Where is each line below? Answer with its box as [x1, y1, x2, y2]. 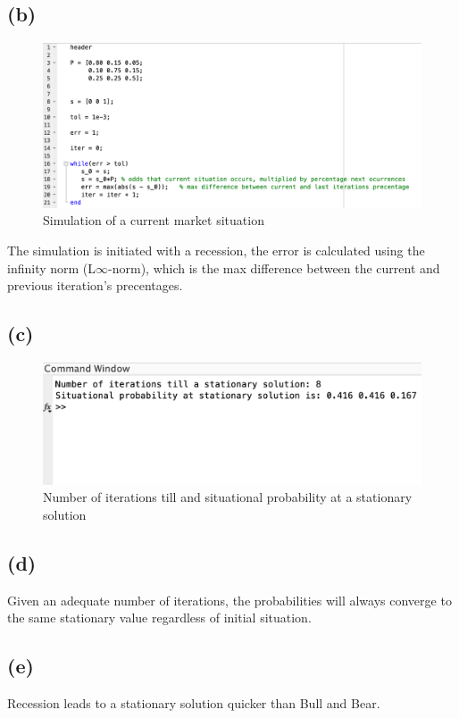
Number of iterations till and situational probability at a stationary [43, 488, 413, 506]
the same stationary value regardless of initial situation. [7, 608, 312, 627]
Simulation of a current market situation [43, 211, 264, 230]
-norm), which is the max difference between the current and [108, 258, 440, 277]
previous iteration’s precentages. [7, 276, 183, 295]
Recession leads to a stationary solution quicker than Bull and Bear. [7, 694, 380, 713]
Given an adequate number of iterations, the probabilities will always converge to [7, 590, 452, 609]
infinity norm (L [7, 258, 96, 277]
